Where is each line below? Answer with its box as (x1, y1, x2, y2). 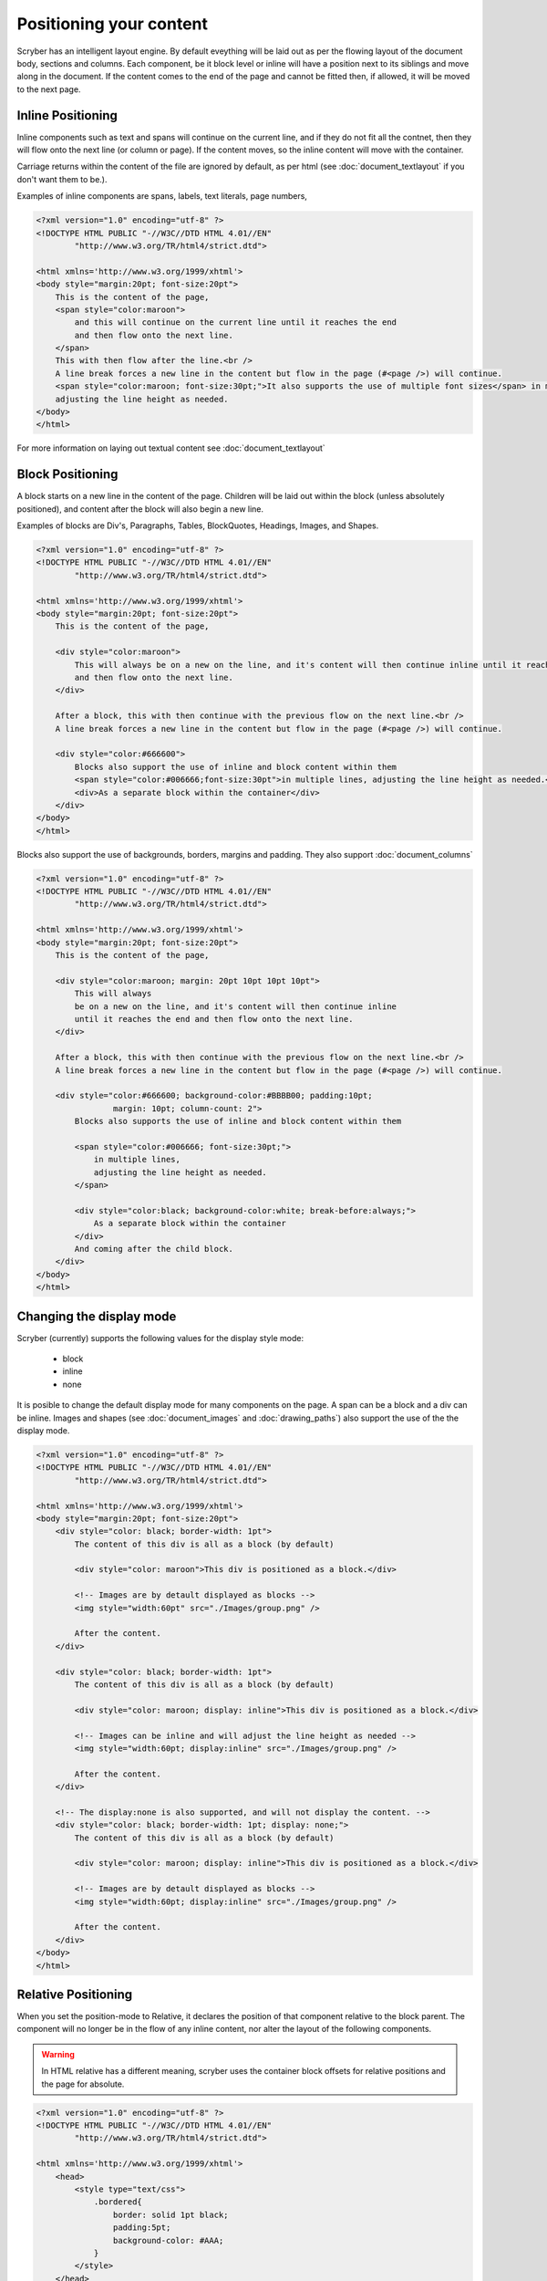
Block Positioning (16, 466, 119, 483)
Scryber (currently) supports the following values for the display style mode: (16, 1332, 304, 1343)
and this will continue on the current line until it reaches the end (74, 318, 397, 328)
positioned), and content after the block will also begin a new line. (16, 503, 264, 515)
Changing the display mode (16, 1308, 177, 1324)
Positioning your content (16, 14, 209, 34)
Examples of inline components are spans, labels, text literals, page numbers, (16, 191, 307, 202)
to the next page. (16, 83, 81, 95)
